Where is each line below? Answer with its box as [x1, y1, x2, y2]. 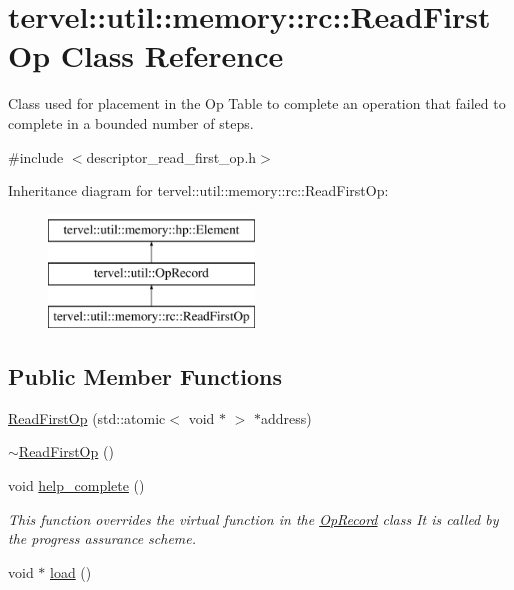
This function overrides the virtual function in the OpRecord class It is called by [8, 508, 499, 529]
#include [8, 146, 64, 167]
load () [50, 561, 92, 582]
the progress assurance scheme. [8, 528, 197, 549]
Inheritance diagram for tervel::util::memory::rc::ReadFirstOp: [8, 180, 389, 201]
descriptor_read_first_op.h [86, 146, 257, 167]
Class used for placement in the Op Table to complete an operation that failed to [8, 93, 506, 114]
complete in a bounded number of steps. [8, 112, 254, 133]
